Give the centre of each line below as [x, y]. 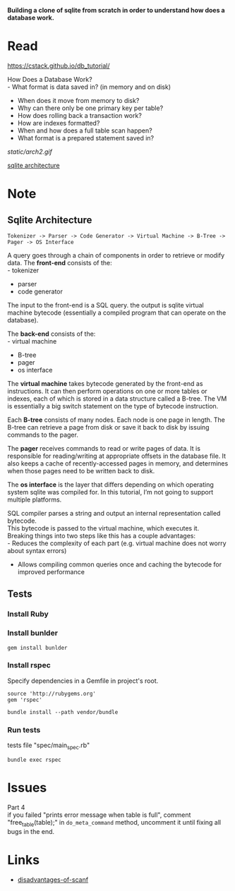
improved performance [51, 571]
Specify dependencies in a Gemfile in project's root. [83, 681]
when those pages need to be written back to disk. [81, 471]
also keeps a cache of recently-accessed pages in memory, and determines [118, 463]
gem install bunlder [38, 648]
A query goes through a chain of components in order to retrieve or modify [116, 255]
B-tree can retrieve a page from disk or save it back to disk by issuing [108, 427]
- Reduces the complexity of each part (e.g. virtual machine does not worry [117, 543]
